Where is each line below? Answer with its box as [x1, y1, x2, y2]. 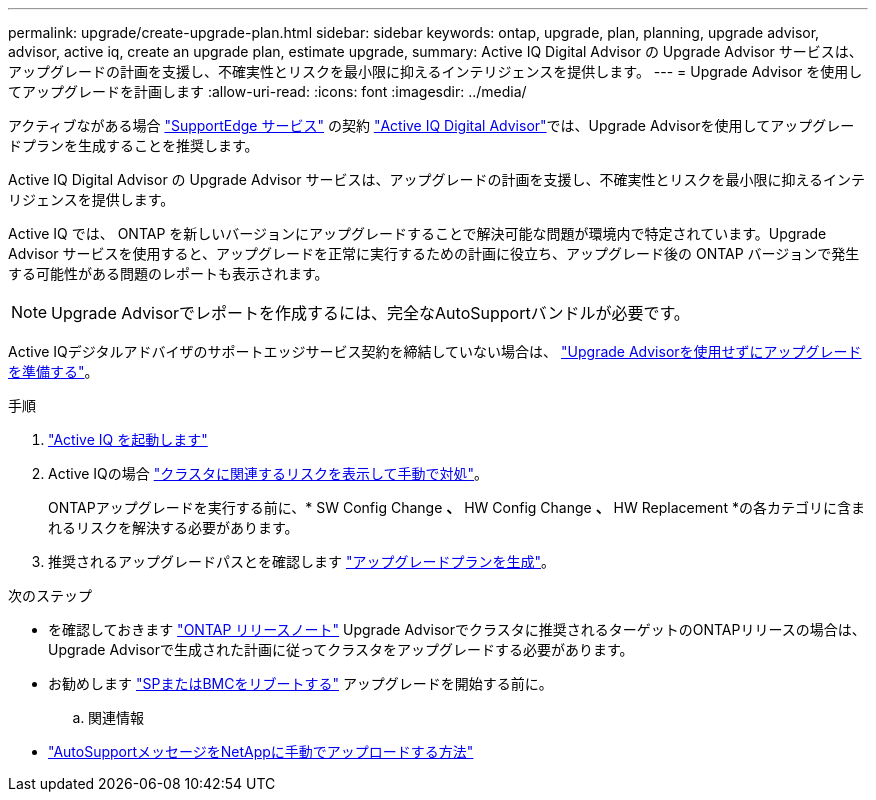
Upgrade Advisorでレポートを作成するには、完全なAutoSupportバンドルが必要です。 [51, 303, 690, 323]
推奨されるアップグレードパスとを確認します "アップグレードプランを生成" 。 [48, 553, 555, 570]
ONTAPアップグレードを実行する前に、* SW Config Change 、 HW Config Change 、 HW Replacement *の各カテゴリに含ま [48, 499, 865, 516]
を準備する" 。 [8, 363, 99, 380]
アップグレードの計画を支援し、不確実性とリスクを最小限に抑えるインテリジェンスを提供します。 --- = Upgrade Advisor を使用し [8, 63, 863, 80]
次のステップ [8, 587, 92, 604]
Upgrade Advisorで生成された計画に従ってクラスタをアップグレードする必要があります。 [48, 641, 634, 658]
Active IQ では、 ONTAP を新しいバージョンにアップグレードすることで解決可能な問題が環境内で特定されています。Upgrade [8, 225, 827, 242]
